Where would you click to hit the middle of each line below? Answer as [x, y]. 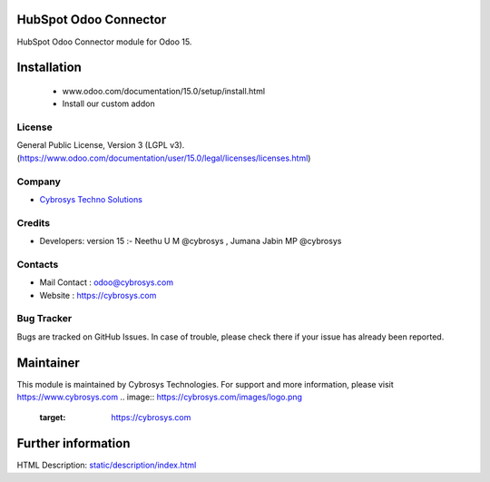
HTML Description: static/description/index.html [107, 465]
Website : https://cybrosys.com [98, 295]
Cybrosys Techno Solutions [91, 199]
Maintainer [49, 363]
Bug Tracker [44, 319]
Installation [49, 68]
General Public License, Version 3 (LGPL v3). [101, 145]
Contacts [38, 264]
